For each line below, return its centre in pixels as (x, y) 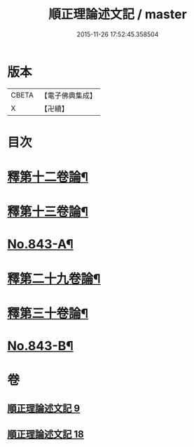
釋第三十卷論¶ (48, 313)
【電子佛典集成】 (68, 95)
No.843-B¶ (40, 346)
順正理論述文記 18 (46, 434)
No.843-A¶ (40, 245)
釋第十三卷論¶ (48, 212)
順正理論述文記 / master (118, 14)
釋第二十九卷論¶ (54, 279)
